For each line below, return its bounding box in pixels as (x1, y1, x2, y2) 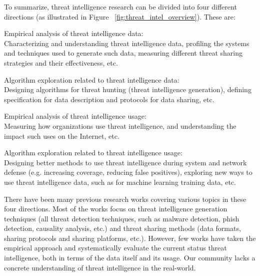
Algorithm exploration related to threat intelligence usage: (4, 147, 182, 158)
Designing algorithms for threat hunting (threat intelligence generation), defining (4, 84, 251, 95)
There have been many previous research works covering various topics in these (4, 193, 246, 204)
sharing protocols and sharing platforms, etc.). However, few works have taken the (4, 232, 256, 243)
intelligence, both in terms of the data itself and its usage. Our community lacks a (4, 252, 255, 263)
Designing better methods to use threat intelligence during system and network (4, 157, 247, 167)
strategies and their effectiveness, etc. (4, 57, 118, 68)
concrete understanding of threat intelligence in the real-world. (4, 262, 196, 272)
